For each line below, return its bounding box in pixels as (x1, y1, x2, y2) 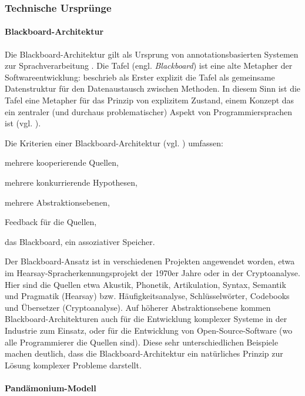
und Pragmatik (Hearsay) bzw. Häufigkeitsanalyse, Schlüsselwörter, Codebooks (5, 290, 290, 302)
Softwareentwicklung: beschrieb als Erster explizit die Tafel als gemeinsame (5, 71, 275, 83)
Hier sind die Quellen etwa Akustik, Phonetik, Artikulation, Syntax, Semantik (5, 278, 286, 290)
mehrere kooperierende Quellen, (5, 156, 119, 169)
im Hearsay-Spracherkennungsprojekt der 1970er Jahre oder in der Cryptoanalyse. (5, 266, 300, 278)
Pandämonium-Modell (5, 381, 96, 394)
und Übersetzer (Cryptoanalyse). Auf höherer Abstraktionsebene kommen (5, 301, 271, 313)
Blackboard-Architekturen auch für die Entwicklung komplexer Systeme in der (5, 313, 287, 325)
